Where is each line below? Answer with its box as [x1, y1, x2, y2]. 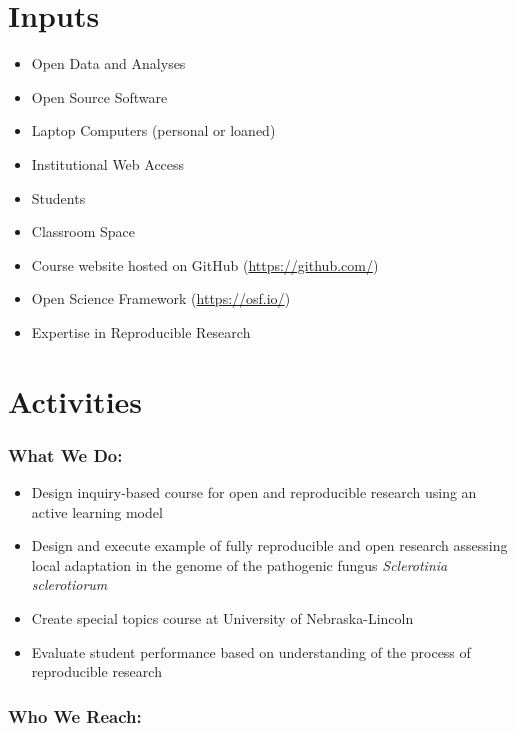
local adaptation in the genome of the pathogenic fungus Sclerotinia [31, 554, 448, 575]
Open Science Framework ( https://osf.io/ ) [31, 288, 291, 309]
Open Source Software [31, 86, 168, 107]
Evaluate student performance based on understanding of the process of [31, 641, 471, 662]
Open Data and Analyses [31, 53, 186, 74]
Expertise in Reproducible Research [31, 321, 251, 342]
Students [31, 187, 86, 208]
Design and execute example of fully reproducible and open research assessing [31, 535, 508, 556]
